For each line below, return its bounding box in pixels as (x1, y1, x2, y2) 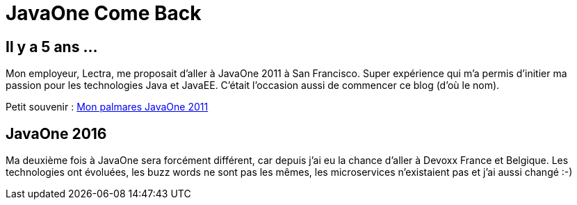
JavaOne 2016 (6, 124, 107, 142)
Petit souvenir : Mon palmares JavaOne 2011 (6, 101, 209, 113)
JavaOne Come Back (6, 1, 202, 25)
